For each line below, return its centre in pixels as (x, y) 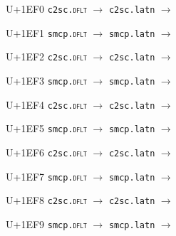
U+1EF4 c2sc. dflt (46, 104)
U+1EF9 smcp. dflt (46, 224)
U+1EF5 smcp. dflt (46, 128)
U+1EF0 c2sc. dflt (46, 9)
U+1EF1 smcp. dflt (46, 32)
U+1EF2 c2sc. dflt (46, 57)
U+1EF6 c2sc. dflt (46, 152)
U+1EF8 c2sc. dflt (46, 200)
